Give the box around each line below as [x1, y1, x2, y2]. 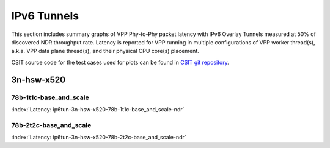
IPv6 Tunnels [11, 9, 79, 23]
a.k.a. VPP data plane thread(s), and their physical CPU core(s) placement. [11, 48, 200, 55]
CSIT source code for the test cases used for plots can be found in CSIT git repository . [11, 58, 229, 66]
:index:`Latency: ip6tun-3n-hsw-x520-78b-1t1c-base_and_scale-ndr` [11, 105, 185, 113]
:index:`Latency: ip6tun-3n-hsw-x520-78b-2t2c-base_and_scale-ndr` [11, 134, 186, 141]
